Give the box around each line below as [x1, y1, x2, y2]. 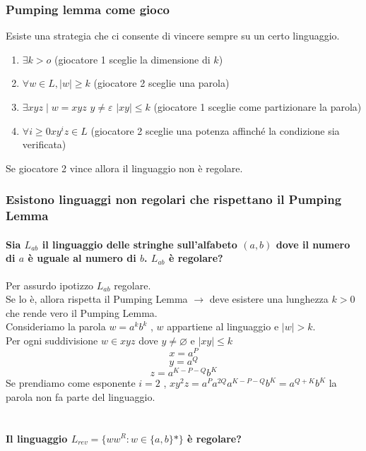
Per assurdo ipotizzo [6, 277, 94, 292]
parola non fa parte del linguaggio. [6, 389, 155, 404]
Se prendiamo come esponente [6, 375, 136, 390]
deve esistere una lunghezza [209, 291, 329, 306]
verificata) [22, 137, 66, 152]
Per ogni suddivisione [6, 332, 98, 347]
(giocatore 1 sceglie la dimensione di [54, 52, 211, 66]
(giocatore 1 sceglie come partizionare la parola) [153, 100, 362, 114]
